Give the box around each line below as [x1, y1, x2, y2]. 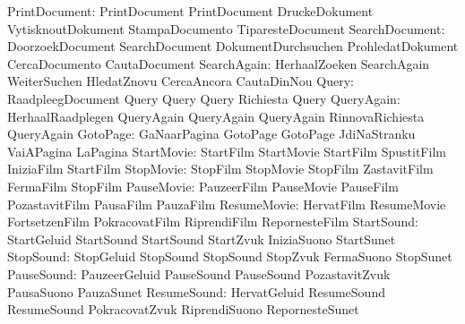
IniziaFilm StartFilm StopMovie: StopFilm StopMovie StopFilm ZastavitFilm [7, 159, 434, 178]
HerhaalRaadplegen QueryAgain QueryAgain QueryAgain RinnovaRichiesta [7, 107, 425, 125]
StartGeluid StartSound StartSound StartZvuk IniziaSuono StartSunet [7, 229, 396, 248]
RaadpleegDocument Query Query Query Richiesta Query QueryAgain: [7, 89, 400, 107]
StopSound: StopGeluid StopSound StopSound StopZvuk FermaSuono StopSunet [7, 247, 452, 266]
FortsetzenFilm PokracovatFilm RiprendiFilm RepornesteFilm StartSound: [7, 212, 418, 231]
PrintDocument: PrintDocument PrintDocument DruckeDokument [7, 2, 374, 20]
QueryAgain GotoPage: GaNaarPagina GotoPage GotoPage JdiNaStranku [7, 124, 416, 143]
